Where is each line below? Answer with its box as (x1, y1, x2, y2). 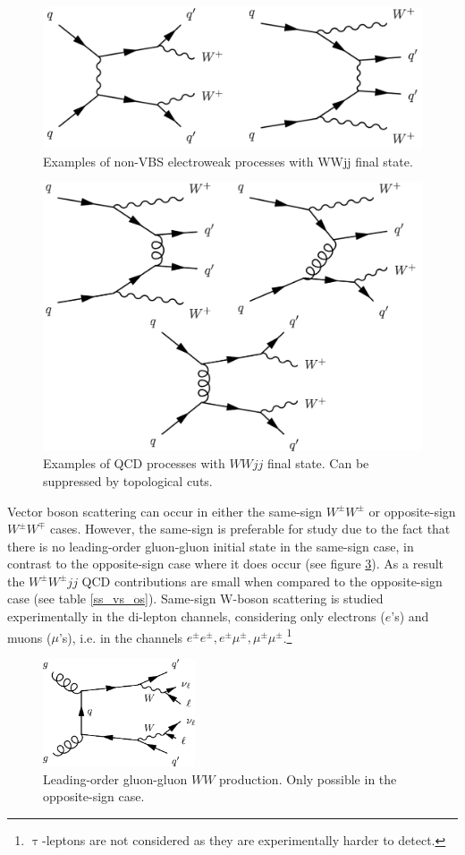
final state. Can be (267, 454, 369, 473)
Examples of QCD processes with (43, 454, 225, 473)
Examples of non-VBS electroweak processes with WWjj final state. (43, 151, 413, 170)
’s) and (391, 607, 429, 626)
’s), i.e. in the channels (58, 628, 183, 646)
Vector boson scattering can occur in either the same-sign (7, 501, 322, 520)
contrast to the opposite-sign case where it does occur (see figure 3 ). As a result (7, 554, 444, 573)
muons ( (7, 628, 52, 646)
